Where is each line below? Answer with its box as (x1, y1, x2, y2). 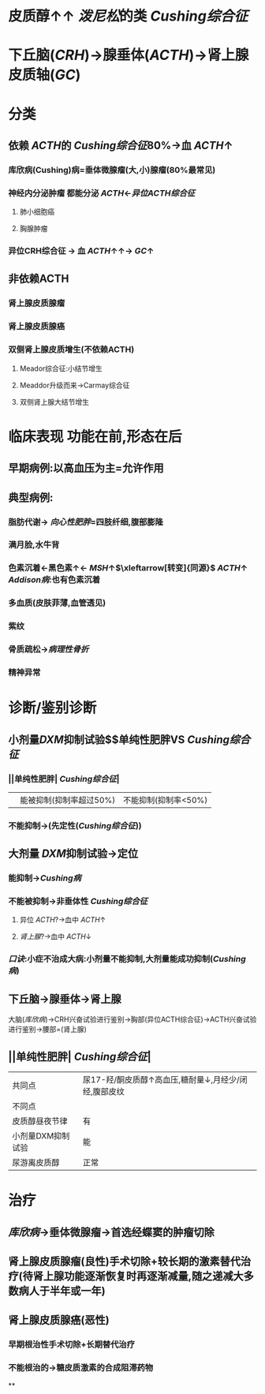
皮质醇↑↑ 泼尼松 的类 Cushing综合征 (8, 7, 248, 25)
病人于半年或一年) (18, 1284, 106, 1298)
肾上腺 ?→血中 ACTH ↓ (19, 932, 92, 941)
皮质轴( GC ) (8, 66, 81, 84)
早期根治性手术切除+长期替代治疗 (8, 1339, 136, 1350)
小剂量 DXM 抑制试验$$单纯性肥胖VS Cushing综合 (8, 733, 251, 746)
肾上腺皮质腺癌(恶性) (8, 1314, 110, 1327)
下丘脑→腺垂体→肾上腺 (8, 992, 122, 1006)
